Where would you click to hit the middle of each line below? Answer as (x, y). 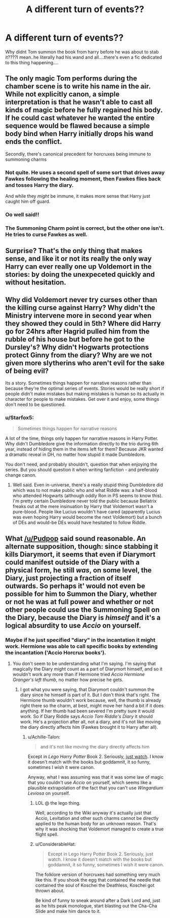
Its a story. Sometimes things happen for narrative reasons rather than (78, 383)
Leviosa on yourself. (49, 794)
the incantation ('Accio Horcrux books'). (56, 652)
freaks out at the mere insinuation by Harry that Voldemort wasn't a (83, 507)
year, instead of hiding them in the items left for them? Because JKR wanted (84, 449)
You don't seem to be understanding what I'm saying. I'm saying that (84, 663)
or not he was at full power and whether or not (79, 601)
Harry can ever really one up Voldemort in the (78, 267)
